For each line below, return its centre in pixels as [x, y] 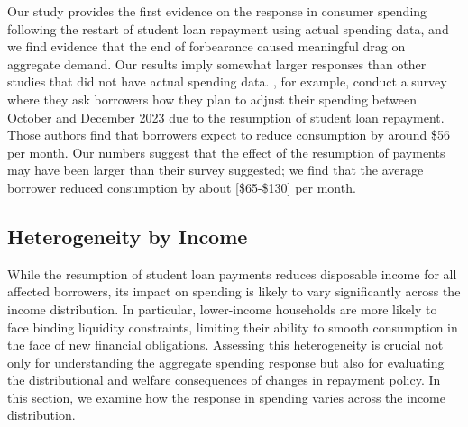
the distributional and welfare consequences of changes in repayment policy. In [224, 380]
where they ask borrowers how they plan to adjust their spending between [212, 99]
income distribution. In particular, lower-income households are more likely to [222, 309]
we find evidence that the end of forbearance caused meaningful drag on [206, 46]
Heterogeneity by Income [128, 236]
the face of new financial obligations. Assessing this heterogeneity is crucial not [225, 345]
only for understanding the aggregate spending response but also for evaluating [226, 362]
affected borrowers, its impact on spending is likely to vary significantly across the [234, 291]
